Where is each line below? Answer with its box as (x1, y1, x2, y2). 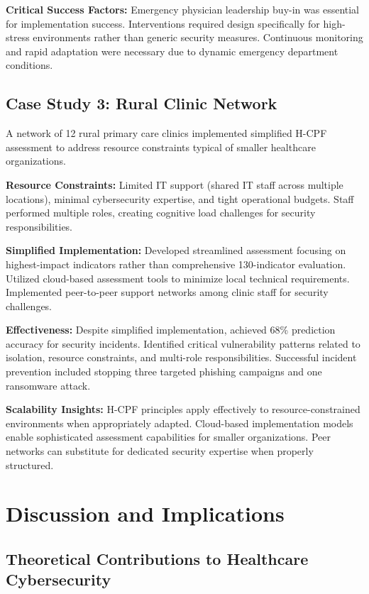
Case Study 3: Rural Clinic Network (6, 92, 277, 114)
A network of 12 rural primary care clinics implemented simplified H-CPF (6, 126, 327, 141)
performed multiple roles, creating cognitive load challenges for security (6, 205, 316, 220)
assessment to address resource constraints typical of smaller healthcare (6, 139, 316, 154)
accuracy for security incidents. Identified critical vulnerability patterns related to (6, 336, 360, 351)
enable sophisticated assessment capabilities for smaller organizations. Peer (6, 429, 331, 444)
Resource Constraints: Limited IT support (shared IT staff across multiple (6, 177, 343, 192)
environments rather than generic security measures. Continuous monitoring (33, 30, 363, 45)
